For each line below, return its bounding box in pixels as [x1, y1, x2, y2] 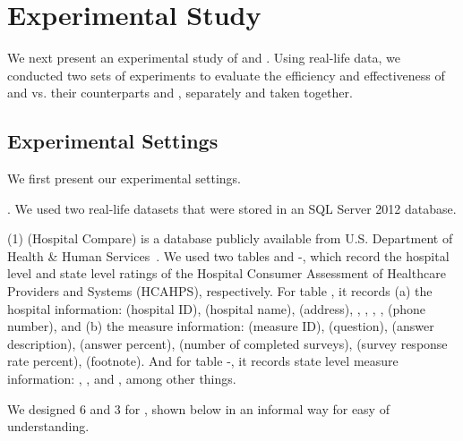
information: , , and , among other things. [7, 369, 236, 388]
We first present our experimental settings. [7, 169, 242, 188]
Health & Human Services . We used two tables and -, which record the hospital [7, 246, 450, 265]
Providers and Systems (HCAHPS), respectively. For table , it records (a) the [7, 282, 433, 301]
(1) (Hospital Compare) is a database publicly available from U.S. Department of [7, 229, 453, 248]
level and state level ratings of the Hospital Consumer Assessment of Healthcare [7, 264, 446, 283]
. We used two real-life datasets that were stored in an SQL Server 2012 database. [7, 199, 457, 217]
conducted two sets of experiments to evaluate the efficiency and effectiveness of [7, 65, 445, 84]
